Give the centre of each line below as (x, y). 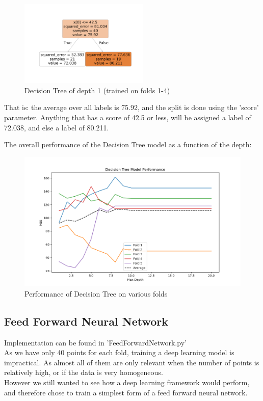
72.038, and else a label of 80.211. (57, 127)
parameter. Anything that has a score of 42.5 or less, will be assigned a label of (128, 117)
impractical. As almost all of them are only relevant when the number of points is (132, 362)
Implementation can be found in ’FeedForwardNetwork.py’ (95, 342)
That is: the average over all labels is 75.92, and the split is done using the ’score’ (131, 107)
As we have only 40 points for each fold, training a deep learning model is (119, 352)
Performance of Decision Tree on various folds (96, 293)
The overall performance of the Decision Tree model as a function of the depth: (128, 144)
